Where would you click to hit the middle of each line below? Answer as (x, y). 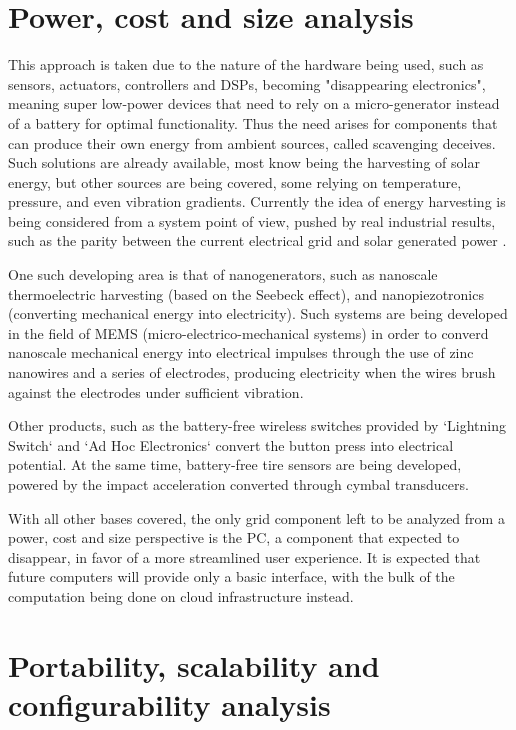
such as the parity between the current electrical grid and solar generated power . (257, 240)
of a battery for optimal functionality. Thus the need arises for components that (253, 122)
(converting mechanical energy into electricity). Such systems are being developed (258, 313)
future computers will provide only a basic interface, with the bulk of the (231, 576)
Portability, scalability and (194, 664)
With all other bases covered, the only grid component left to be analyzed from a (256, 517)
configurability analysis (169, 703)
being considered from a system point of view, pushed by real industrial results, (252, 220)
